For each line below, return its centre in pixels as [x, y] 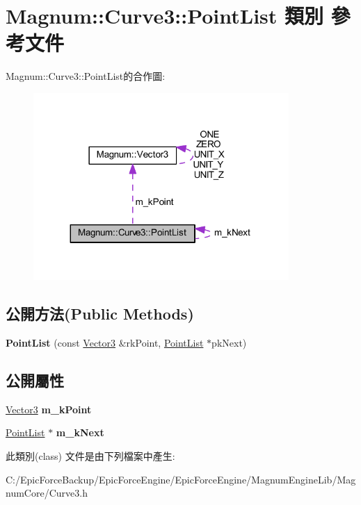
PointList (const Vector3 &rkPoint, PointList [105, 343]
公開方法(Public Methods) [100, 314]
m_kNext [80, 432]
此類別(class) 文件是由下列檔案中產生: [90, 456]
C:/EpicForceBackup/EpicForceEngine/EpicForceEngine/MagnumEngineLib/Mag [181, 479]
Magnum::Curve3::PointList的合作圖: [86, 76]
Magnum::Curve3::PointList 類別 [165, 16]
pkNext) [229, 343]
